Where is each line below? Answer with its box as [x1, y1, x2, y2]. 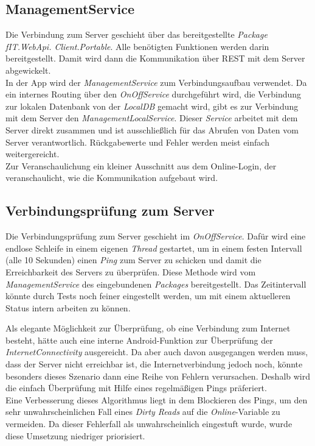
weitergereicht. [5, 147, 60, 160]
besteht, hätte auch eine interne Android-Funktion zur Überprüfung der [5, 333, 273, 346]
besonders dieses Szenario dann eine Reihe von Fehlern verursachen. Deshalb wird [5, 369, 311, 382]
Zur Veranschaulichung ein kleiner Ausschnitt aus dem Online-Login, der [5, 159, 277, 172]
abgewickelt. [5, 63, 51, 76]
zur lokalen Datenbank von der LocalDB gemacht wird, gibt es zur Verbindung [5, 99, 299, 112]
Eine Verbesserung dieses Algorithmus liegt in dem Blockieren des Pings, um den [5, 393, 308, 406]
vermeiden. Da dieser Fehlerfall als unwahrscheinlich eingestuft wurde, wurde [5, 417, 292, 430]
